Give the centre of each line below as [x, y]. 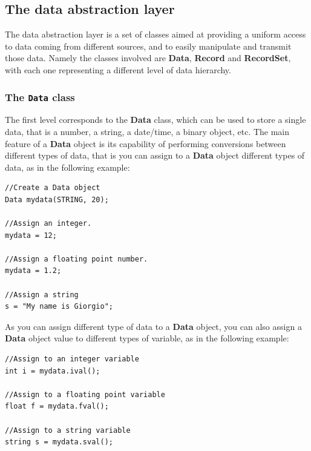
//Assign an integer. [48, 224]
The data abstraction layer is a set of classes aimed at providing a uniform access [155, 34]
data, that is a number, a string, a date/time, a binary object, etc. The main [147, 131]
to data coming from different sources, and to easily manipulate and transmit [148, 46]
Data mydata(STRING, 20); [57, 199]
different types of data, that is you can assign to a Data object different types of [155, 155]
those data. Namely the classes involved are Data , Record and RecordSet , [148, 58]
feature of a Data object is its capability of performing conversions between [146, 143]
